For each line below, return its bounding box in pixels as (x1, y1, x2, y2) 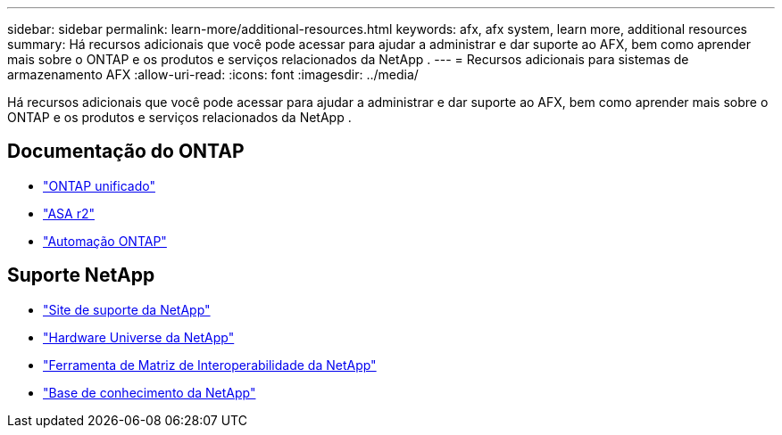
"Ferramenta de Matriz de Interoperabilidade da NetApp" (43, 357, 377, 373)
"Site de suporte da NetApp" (43, 301, 211, 317)
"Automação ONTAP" (43, 233, 167, 249)
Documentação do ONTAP (7, 140, 245, 163)
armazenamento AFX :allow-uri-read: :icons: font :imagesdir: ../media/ (7, 67, 419, 82)
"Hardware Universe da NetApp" (43, 329, 235, 345)
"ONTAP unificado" (43, 177, 155, 193)
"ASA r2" (43, 205, 95, 221)
